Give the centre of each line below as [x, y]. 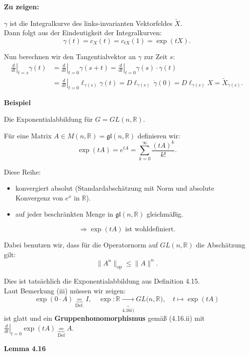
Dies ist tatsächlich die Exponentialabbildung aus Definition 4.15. [102, 281]
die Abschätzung [221, 244]
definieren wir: [159, 135]
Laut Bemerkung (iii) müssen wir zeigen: [65, 290]
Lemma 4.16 [25, 348]
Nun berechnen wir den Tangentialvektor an [70, 56]
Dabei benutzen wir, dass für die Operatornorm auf [81, 244]
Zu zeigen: [21, 6]
